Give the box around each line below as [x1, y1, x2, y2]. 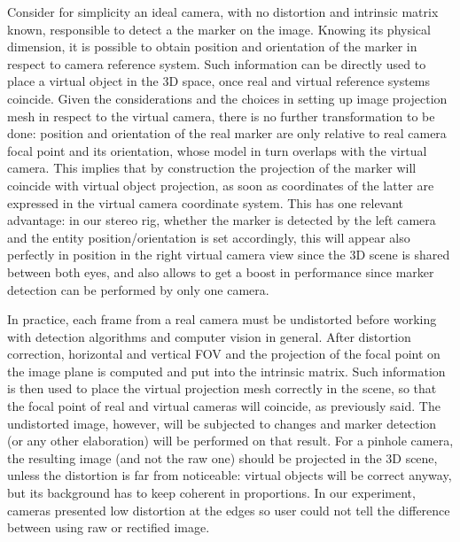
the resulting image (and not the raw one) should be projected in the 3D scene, [7, 448, 438, 467]
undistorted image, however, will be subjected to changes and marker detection [7, 414, 437, 432]
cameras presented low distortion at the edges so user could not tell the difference [7, 500, 450, 519]
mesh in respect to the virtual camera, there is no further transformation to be [7, 106, 435, 125]
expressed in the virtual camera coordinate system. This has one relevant [7, 193, 404, 212]
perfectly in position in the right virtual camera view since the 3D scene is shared [7, 245, 450, 264]
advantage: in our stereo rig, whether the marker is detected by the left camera [7, 211, 436, 229]
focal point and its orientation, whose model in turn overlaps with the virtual [7, 141, 427, 159]
